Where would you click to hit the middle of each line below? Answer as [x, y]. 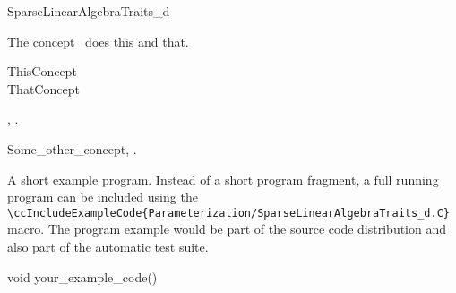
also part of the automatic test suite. [108, 246]
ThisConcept [42, 71]
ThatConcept [43, 88]
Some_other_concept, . [72, 148]
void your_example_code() [82, 276]
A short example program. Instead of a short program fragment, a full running [223, 179]
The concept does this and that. [98, 41]
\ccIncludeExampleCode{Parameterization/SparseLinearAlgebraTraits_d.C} [228, 213]
